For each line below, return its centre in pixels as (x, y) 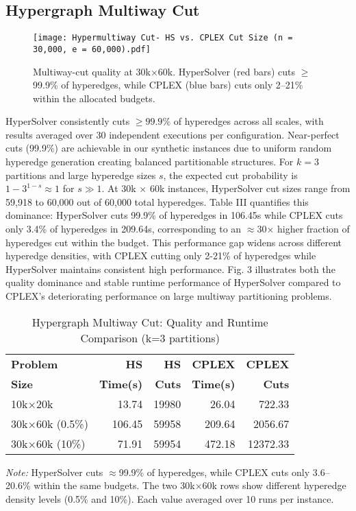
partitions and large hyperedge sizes (81, 175)
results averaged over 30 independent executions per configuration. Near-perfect (173, 134)
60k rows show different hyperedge (274, 485)
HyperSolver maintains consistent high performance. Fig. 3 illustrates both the (170, 269)
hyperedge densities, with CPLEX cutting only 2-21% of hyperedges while (161, 255)
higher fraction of (313, 229)
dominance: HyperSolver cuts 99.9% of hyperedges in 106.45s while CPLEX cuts (174, 215)
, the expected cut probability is (230, 175)
